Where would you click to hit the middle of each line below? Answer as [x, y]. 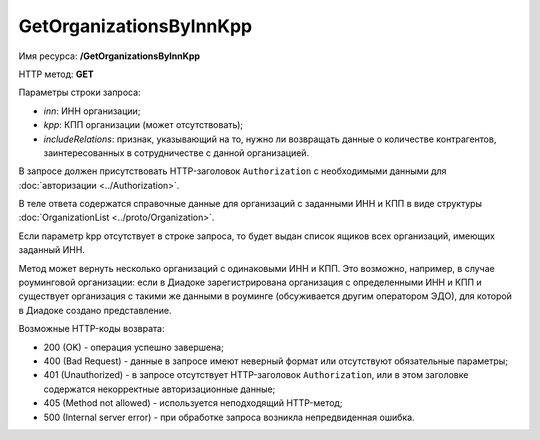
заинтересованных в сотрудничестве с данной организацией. [176, 152]
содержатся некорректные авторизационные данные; [159, 389]
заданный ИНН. [51, 250]
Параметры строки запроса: [79, 92]
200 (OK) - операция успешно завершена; [133, 347]
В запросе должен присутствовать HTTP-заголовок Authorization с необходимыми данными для [232, 171]
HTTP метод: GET [56, 74]
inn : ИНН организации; [92, 111]
